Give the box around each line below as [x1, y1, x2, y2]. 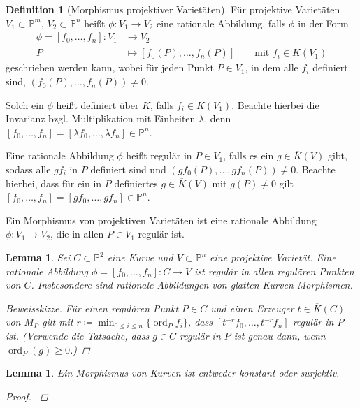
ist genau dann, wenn [233, 328, 326, 342]
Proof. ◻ [6, 388, 48, 403]
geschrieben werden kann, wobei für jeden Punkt [6, 60, 214, 75]
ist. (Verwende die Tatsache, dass [6, 328, 150, 342]
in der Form [298, 15, 349, 30]
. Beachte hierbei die [231, 97, 319, 112]
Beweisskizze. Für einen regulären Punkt [6, 300, 179, 315]
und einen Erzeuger [210, 300, 294, 315]
